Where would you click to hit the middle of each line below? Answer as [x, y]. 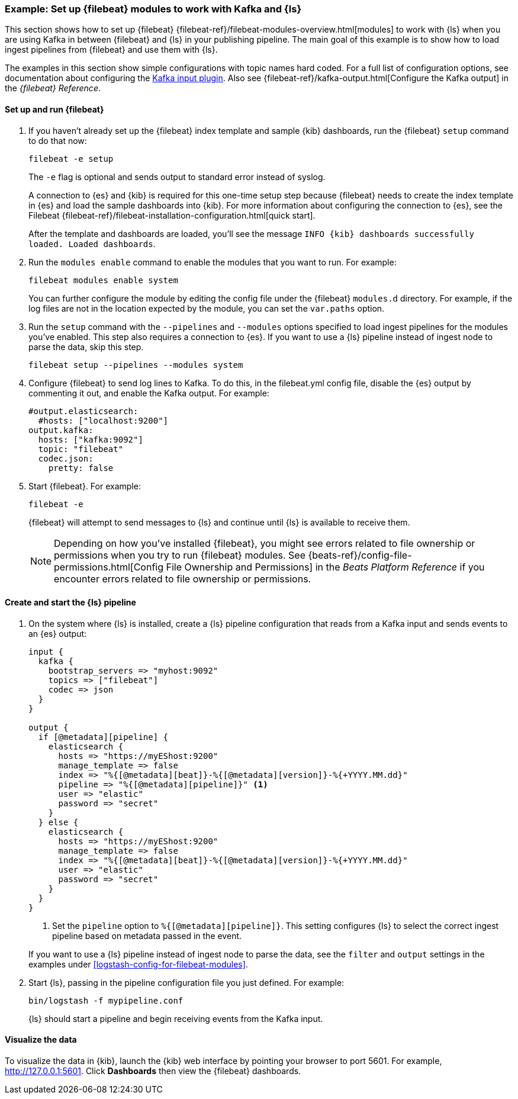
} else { [58, 822]
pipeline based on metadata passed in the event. [147, 935]
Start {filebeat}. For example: [85, 486]
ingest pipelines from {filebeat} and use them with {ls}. [111, 50]
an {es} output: [58, 633]
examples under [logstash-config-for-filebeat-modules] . [138, 964]
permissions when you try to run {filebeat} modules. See [180, 555]
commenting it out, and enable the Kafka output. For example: [149, 393]
